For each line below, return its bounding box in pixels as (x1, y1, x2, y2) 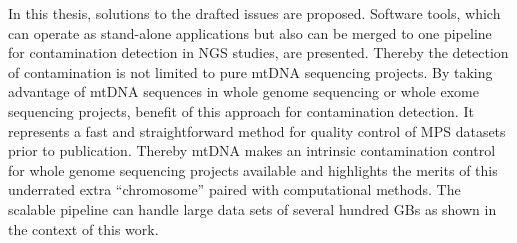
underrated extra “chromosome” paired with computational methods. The (8, 179, 461, 200)
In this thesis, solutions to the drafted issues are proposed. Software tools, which (8, 3, 501, 23)
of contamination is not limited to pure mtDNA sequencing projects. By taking (8, 61, 493, 82)
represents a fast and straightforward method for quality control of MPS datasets (8, 120, 506, 141)
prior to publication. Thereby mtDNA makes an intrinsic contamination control (8, 140, 496, 161)
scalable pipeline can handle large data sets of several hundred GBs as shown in (8, 198, 497, 219)
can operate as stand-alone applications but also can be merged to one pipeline (8, 22, 492, 43)
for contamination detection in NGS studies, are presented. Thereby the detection (8, 42, 509, 63)
